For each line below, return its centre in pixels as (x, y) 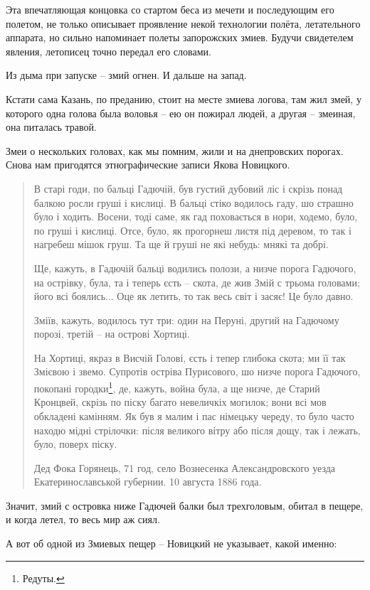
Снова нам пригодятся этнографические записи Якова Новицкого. (148, 165)
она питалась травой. (51, 127)
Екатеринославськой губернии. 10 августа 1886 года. (148, 482)
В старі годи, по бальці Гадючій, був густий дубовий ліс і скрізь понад (188, 188)
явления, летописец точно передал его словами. (109, 51)
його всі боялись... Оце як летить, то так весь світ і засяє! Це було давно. (194, 296)
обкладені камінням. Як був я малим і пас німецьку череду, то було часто (194, 415)
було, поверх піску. (75, 444)
